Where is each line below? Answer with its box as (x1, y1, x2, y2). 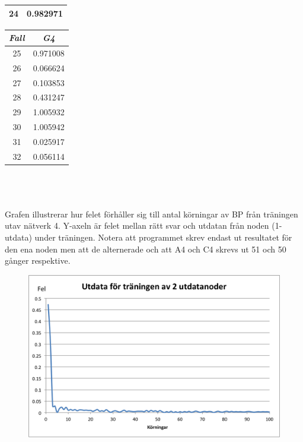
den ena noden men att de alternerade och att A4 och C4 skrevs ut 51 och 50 (5, 242, 286, 255)
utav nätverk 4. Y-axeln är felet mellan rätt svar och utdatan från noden (5, 219, 269, 232)
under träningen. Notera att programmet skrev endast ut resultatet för (34, 231, 292, 243)
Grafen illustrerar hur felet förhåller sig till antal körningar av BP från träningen (5, 207, 298, 220)
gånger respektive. (5, 254, 71, 267)
